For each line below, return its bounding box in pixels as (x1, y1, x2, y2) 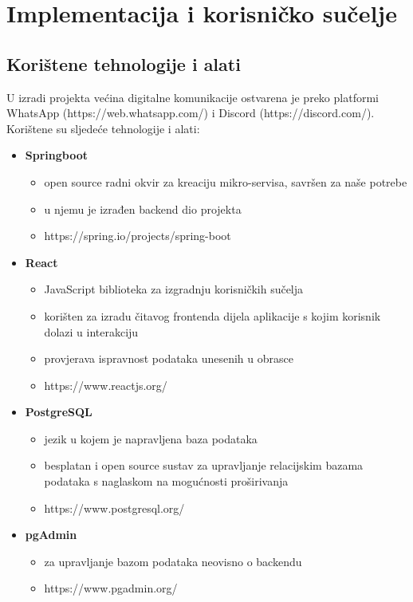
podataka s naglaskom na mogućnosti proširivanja (44, 473, 289, 490)
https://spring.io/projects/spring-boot (44, 227, 231, 244)
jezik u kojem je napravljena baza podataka (44, 430, 258, 447)
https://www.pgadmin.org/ (44, 580, 178, 596)
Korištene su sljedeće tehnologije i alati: (6, 120, 200, 136)
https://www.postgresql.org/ (44, 499, 185, 516)
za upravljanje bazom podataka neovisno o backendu (44, 553, 302, 569)
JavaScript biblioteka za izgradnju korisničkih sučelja (44, 281, 304, 297)
